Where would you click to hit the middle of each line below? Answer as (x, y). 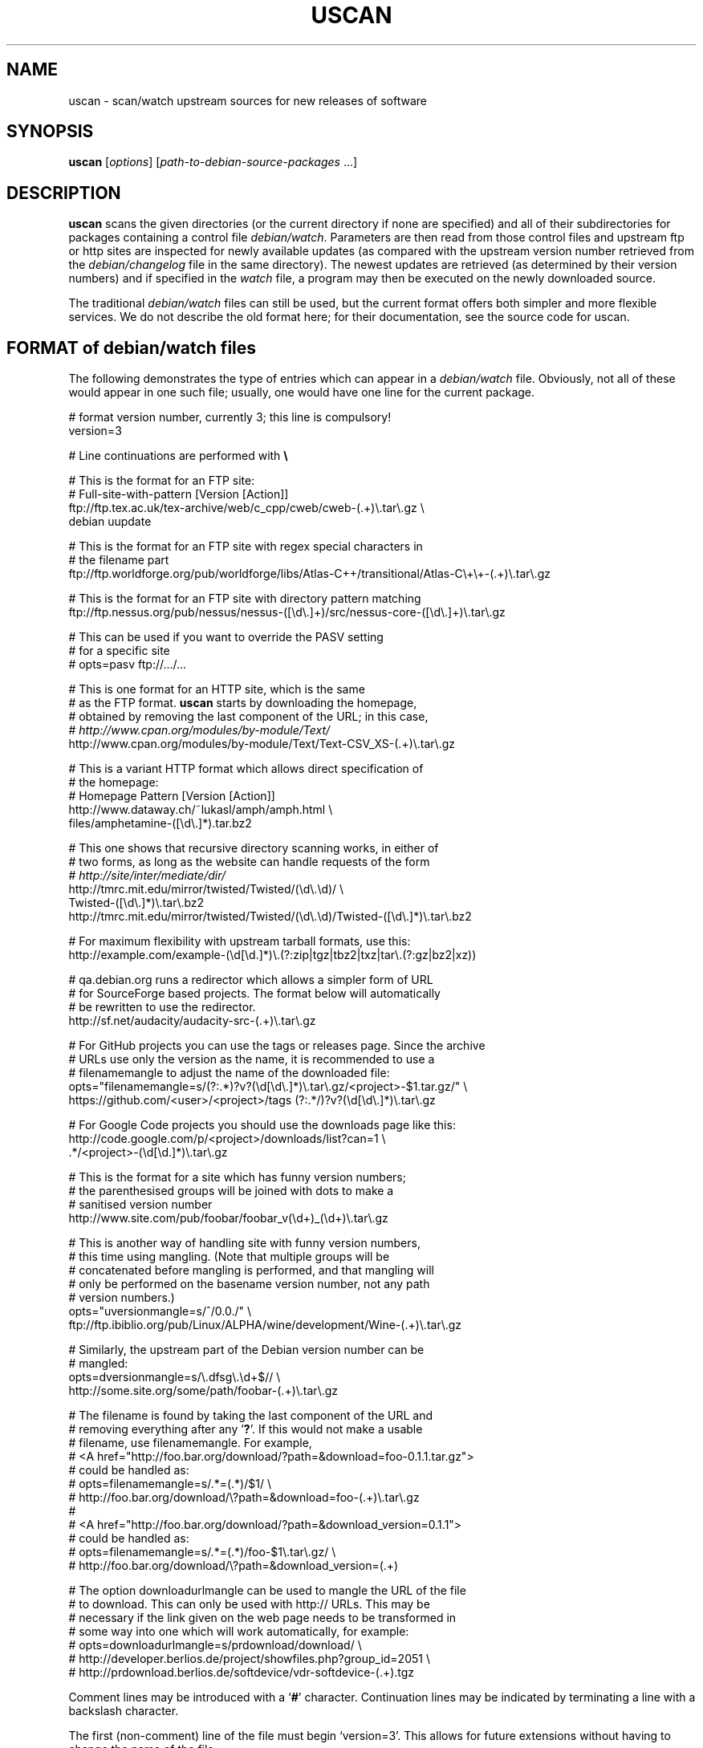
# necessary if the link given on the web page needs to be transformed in (262, 1618)
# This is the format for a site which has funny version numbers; (237, 1177)
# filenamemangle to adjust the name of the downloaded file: (229, 1073)
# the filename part (119, 560)
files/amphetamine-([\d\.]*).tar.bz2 (160, 823)
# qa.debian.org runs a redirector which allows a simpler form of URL (251, 980)
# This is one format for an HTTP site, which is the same (217, 689)
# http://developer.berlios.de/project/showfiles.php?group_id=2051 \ (249, 1659)
